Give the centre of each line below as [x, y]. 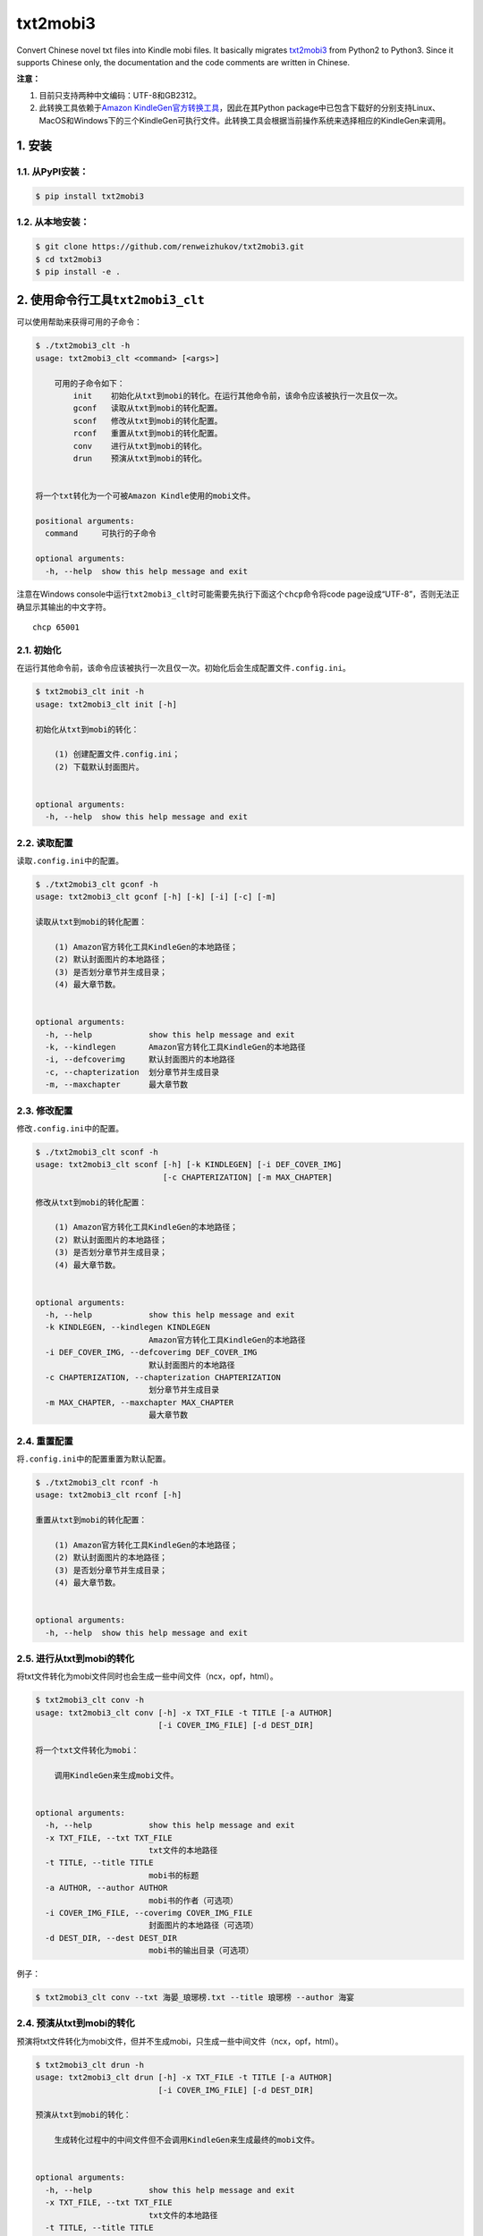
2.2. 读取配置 [45, 843]
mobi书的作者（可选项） [193, 1900]
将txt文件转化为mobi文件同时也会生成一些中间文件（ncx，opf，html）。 [147, 1676]
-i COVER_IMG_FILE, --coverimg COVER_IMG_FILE [149, 1913]
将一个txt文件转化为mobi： [87, 1750]
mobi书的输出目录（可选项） [201, 1951]
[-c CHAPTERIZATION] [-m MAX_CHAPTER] [247, 1177]
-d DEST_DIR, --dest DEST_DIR [111, 1938]
